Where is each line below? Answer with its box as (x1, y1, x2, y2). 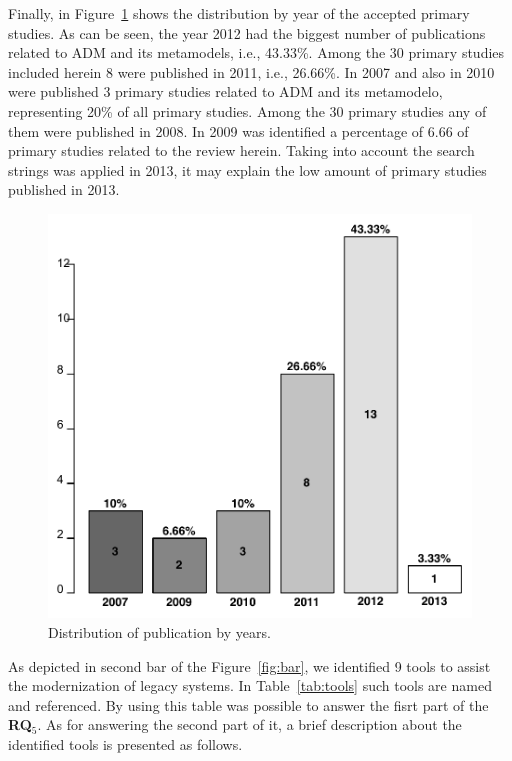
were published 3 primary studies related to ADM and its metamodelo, (8, 81, 443, 102)
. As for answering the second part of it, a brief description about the (37, 714, 462, 735)
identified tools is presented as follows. (8, 733, 243, 754)
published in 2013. (8, 179, 120, 200)
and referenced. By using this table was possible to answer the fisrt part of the (8, 694, 489, 715)
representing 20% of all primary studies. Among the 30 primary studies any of (8, 100, 487, 121)
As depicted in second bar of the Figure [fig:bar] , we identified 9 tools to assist (8, 655, 491, 676)
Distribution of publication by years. (48, 621, 271, 642)
